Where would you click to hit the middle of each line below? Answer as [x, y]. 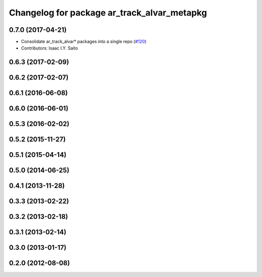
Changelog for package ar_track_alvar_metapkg [108, 13]
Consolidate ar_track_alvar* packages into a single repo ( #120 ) [84, 42]
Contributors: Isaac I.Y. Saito [49, 48]
